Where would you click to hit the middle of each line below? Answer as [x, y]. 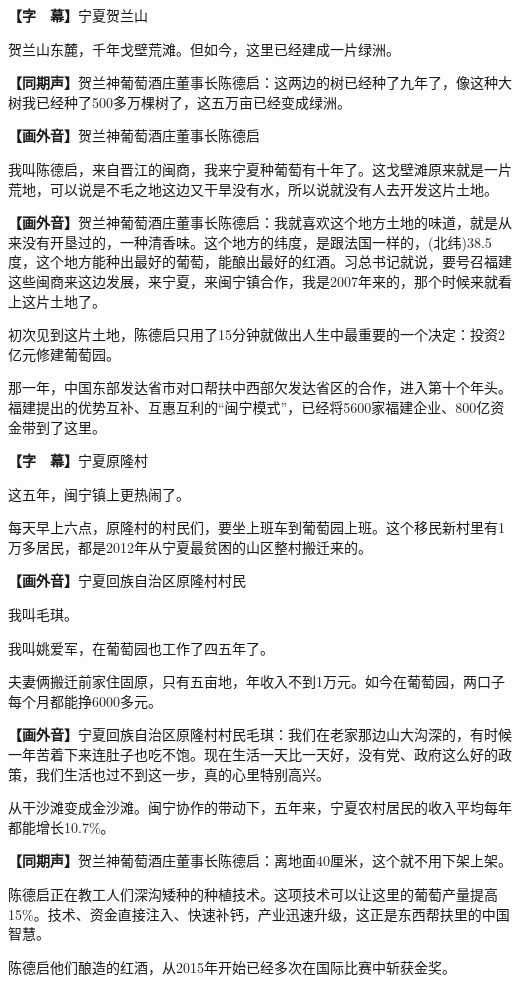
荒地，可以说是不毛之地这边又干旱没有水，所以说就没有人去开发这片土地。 [253, 188]
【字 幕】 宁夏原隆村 [78, 460]
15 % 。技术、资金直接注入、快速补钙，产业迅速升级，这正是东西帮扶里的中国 [259, 913]
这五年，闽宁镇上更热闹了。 [99, 493]
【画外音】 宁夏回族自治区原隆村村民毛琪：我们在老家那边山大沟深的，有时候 [260, 734]
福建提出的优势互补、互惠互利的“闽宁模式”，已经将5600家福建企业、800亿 [249, 406]
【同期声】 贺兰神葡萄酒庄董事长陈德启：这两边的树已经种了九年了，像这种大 [260, 82]
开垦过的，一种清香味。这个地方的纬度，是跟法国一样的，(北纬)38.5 [270, 241]
